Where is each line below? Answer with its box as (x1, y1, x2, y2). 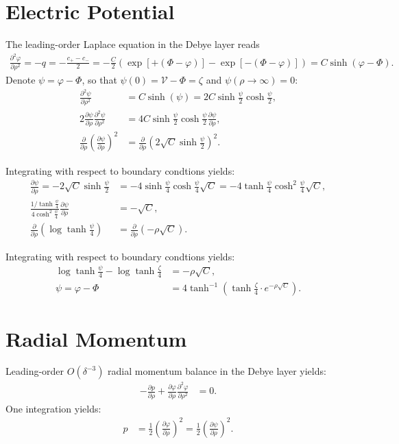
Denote (5, 72, 36, 86)
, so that (82, 72, 117, 86)
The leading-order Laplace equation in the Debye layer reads (5, 37, 260, 51)
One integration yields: (5, 401, 101, 415)
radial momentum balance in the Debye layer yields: (108, 364, 326, 378)
